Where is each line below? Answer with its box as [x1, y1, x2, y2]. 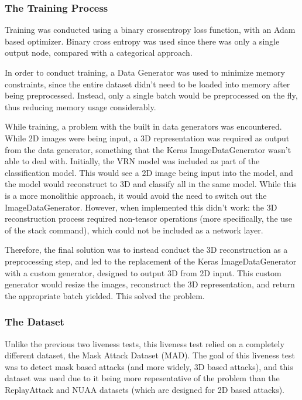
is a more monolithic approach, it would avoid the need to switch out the [5, 189, 267, 201]
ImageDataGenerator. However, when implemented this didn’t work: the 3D [5, 201, 277, 213]
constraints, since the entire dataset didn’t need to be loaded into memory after [5, 77, 290, 90]
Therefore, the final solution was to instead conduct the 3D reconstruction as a [5, 243, 288, 256]
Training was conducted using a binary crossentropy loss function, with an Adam [5, 23, 296, 36]
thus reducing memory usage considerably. [5, 100, 156, 113]
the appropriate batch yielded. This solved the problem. [5, 289, 205, 301]
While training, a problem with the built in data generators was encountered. [5, 120, 282, 133]
